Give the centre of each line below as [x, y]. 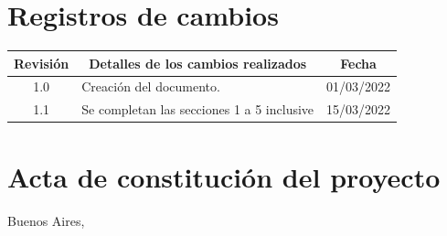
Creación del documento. [151, 86]
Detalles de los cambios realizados [198, 63]
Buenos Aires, [46, 220]
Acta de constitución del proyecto [224, 176]
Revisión [42, 63]
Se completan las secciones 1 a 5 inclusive [198, 109]
